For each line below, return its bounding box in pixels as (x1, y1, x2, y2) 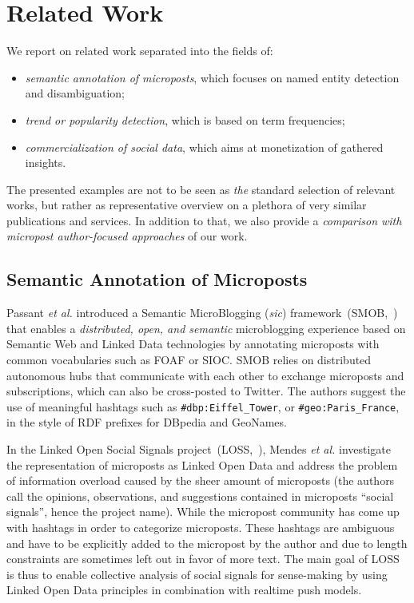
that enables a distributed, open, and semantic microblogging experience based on (6, 319, 406, 336)
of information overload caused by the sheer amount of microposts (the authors (6, 472, 395, 489)
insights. (25, 154, 66, 171)
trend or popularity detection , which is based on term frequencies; (25, 111, 345, 128)
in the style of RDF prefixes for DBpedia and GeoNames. (6, 414, 287, 430)
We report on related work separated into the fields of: (6, 42, 273, 59)
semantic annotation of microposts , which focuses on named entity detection (25, 69, 400, 85)
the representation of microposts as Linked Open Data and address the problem (6, 456, 398, 473)
